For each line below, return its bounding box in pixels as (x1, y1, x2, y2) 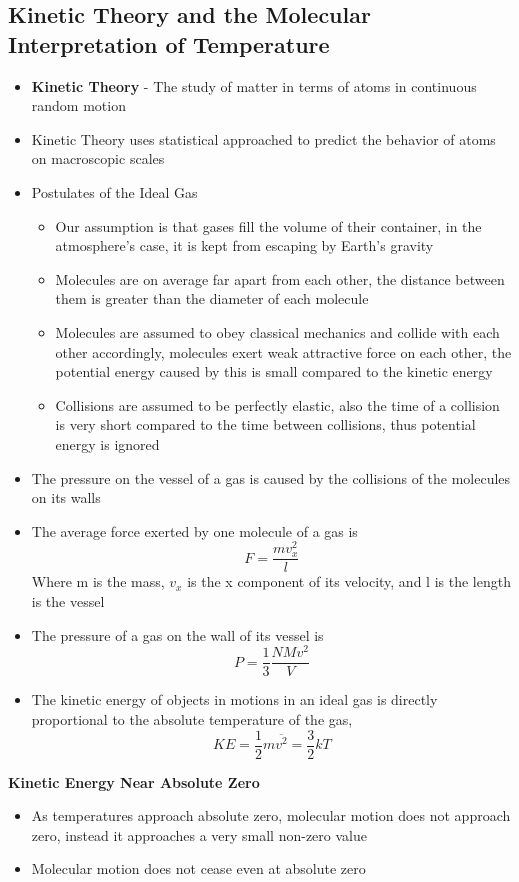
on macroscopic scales (31, 148, 165, 169)
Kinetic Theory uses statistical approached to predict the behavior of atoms (31, 128, 496, 149)
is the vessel (31, 591, 105, 612)
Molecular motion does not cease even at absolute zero (31, 858, 366, 879)
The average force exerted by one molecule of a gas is (31, 520, 358, 541)
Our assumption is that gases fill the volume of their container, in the (55, 215, 482, 236)
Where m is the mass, (31, 571, 165, 592)
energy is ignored (55, 433, 160, 454)
